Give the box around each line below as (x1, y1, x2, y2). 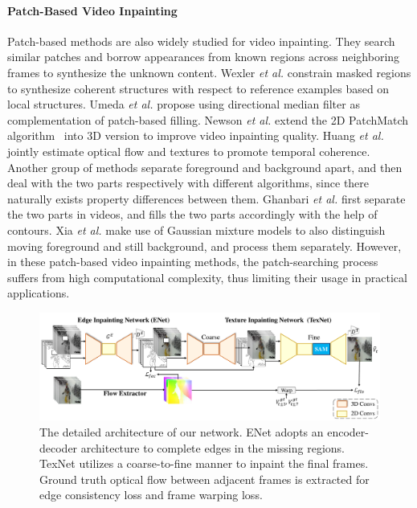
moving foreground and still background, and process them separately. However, (7, 237, 402, 254)
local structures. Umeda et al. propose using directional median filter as (7, 96, 360, 113)
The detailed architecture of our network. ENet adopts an (39, 424, 324, 440)
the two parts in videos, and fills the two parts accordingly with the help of (7, 206, 378, 223)
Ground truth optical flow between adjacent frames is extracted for (39, 470, 370, 487)
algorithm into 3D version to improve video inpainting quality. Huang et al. (7, 127, 384, 144)
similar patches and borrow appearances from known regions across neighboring (7, 48, 400, 65)
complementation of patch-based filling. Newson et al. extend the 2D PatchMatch (7, 111, 409, 128)
